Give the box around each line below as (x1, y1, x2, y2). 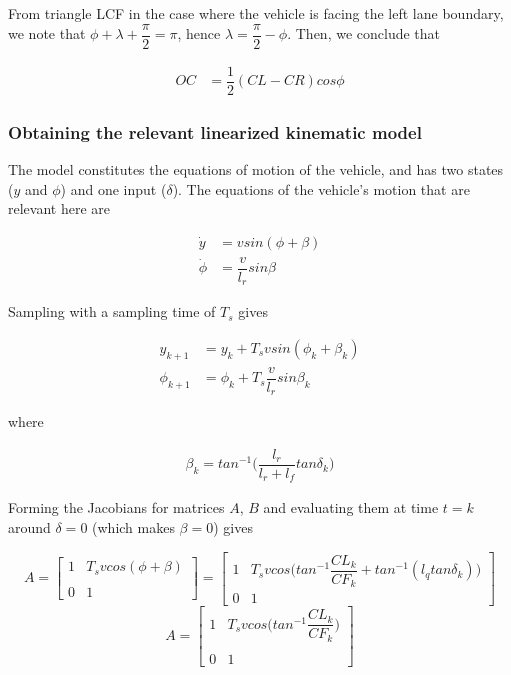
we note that (8, 23, 86, 44)
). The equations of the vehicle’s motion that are (172, 178, 470, 199)
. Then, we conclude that (287, 23, 441, 44)
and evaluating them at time (263, 497, 439, 518)
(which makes (92, 517, 175, 538)
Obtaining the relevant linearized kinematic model (8, 119, 422, 144)
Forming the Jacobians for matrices (8, 497, 225, 518)
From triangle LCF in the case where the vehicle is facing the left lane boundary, (8, 3, 504, 23)
